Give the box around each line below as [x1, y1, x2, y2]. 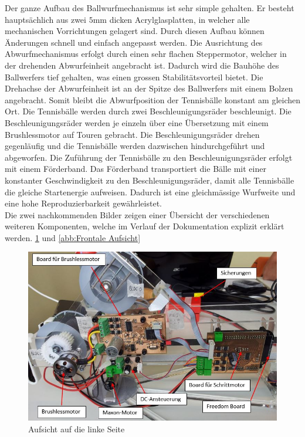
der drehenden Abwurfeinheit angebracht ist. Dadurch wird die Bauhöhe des [5, 59, 279, 71]
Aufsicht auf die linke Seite [28, 422, 125, 435]
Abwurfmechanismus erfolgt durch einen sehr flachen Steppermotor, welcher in [5, 48, 287, 60]
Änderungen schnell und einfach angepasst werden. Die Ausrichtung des [5, 36, 263, 48]
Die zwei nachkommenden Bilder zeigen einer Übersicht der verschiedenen [5, 208, 270, 221]
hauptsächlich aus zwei [5, 13, 86, 25]
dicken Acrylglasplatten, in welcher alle [109, 13, 250, 25]
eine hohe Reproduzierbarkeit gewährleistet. [5, 197, 162, 209]
